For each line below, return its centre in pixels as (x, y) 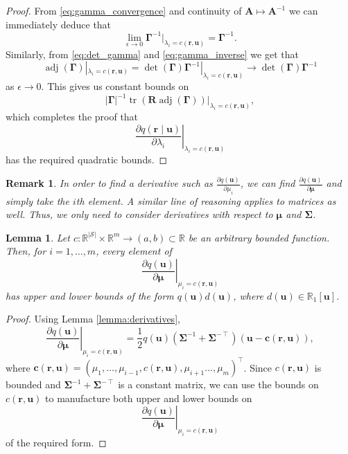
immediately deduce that (59, 24)
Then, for (26, 251)
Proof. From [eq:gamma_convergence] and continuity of (124, 10)
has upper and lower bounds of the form (90, 295)
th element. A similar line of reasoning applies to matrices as (206, 200)
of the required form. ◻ (56, 443)
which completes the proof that (72, 116)
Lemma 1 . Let (38, 237)
